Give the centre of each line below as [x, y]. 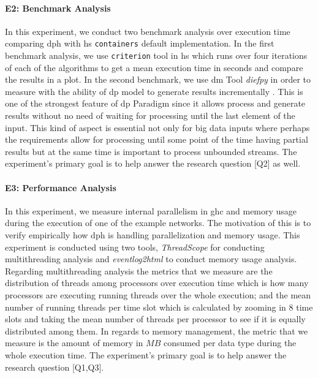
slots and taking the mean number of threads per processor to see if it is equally [155, 319]
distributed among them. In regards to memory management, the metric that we [157, 331]
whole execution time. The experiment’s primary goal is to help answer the [146, 354]
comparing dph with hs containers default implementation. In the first [140, 43]
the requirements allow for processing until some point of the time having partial [157, 139]
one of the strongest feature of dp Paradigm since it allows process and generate [155, 103]
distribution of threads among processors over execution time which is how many [157, 283]
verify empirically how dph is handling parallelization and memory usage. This [153, 235]
